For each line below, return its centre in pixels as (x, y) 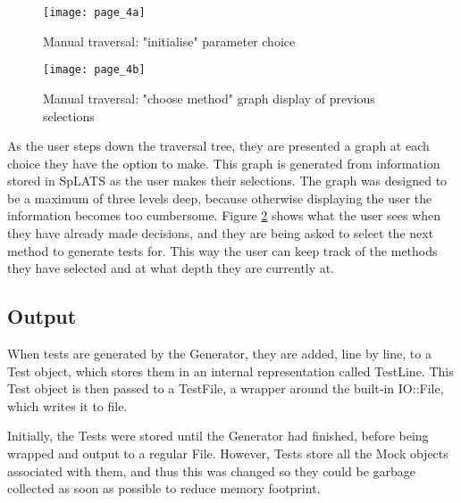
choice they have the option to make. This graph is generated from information (224, 163)
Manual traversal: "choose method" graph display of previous (209, 98)
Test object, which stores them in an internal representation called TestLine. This (230, 371)
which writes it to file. (67, 405)
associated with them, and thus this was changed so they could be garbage (212, 470)
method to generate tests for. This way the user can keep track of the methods (222, 250)
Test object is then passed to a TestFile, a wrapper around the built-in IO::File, (226, 388)
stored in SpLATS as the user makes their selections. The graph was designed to (227, 181)
